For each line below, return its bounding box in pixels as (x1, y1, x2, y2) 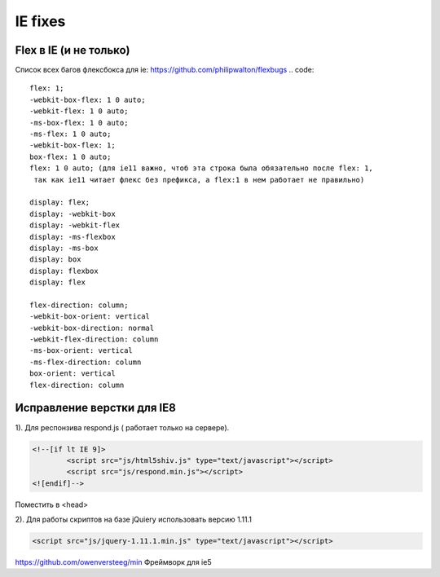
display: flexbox (29, 266, 99, 275)
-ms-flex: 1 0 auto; (29, 130, 112, 139)
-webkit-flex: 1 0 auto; (29, 107, 129, 116)
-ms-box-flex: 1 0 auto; (29, 118, 129, 127)
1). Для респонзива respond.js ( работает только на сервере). (15, 422, 230, 432)
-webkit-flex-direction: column (29, 335, 159, 344)
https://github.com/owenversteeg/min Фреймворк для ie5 (15, 557, 212, 567)
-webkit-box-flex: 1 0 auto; (29, 95, 146, 104)
